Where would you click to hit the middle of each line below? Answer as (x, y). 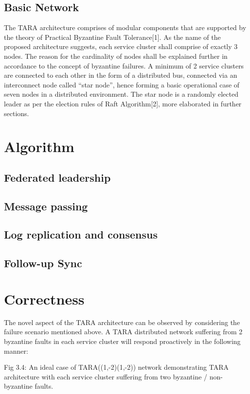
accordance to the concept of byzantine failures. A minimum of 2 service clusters (124, 65)
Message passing (46, 206)
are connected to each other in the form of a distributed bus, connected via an (121, 75)
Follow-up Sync (43, 263)
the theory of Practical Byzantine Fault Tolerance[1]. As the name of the (112, 37)
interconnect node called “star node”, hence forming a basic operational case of (122, 84)
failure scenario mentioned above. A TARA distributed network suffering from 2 (123, 332)
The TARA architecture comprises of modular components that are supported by (125, 27)
